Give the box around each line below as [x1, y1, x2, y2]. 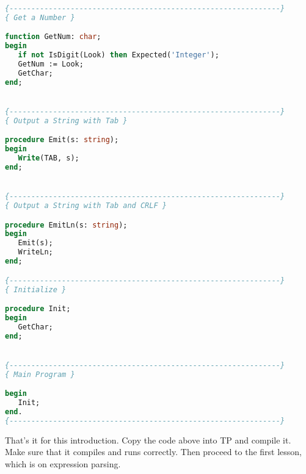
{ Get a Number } [5, 13, 75, 22]
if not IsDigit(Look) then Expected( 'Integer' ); [18, 51, 219, 60]
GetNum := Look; [18, 60, 84, 69]
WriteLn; [18, 248, 53, 257]
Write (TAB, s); [18, 154, 79, 163]
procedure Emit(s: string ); [5, 135, 119, 145]
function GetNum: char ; [5, 32, 101, 41]
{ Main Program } [5, 370, 75, 379]
